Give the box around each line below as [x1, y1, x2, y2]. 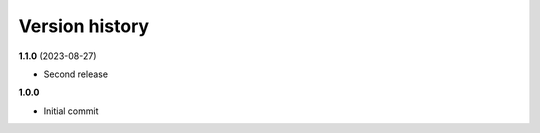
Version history [18, 15, 150, 37]
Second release [43, 68, 109, 80]
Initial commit [43, 105, 99, 117]
